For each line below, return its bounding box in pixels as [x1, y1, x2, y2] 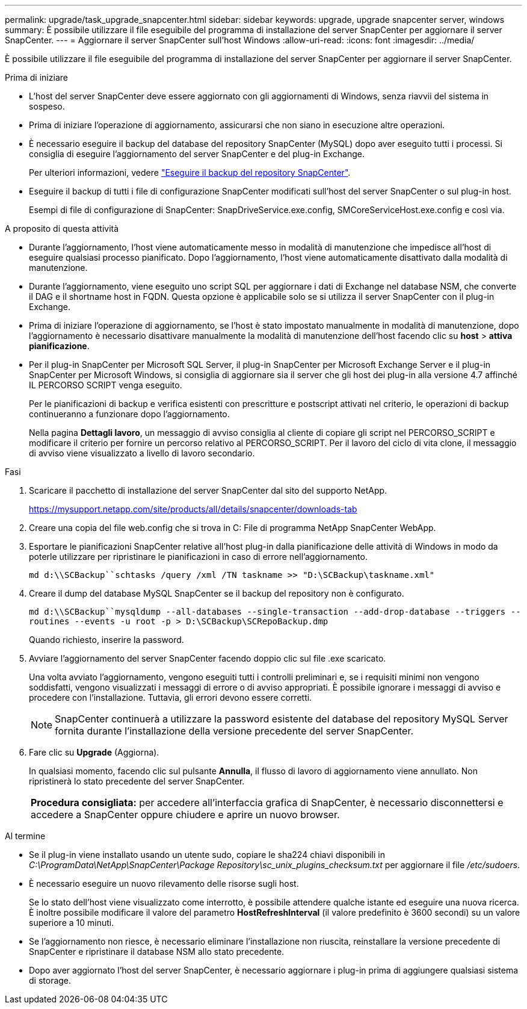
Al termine [5, 831, 46, 841]
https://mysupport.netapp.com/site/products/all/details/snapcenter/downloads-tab [29, 504, 357, 514]
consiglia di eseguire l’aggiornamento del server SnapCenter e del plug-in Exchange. [29, 149, 365, 159]
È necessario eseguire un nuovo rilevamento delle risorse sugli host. [29, 878, 299, 889]
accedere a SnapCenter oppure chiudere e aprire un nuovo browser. [31, 809, 340, 821]
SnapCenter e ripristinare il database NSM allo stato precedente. [29, 946, 285, 957]
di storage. [29, 975, 72, 986]
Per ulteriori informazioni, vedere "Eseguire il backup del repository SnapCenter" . [29, 167, 351, 178]
